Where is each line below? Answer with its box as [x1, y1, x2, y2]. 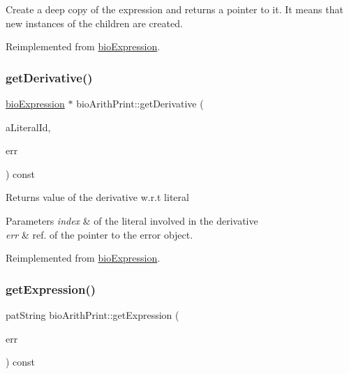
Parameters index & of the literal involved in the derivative [6, 213, 258, 227]
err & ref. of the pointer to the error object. [6, 227, 193, 241]
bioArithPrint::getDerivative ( [76, 96, 204, 110]
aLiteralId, [6, 119, 51, 134]
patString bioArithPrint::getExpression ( [6, 307, 179, 322]
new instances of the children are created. [6, 15, 183, 30]
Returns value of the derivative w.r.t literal [6, 190, 189, 204]
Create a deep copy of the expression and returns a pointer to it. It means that [6, 2, 343, 16]
